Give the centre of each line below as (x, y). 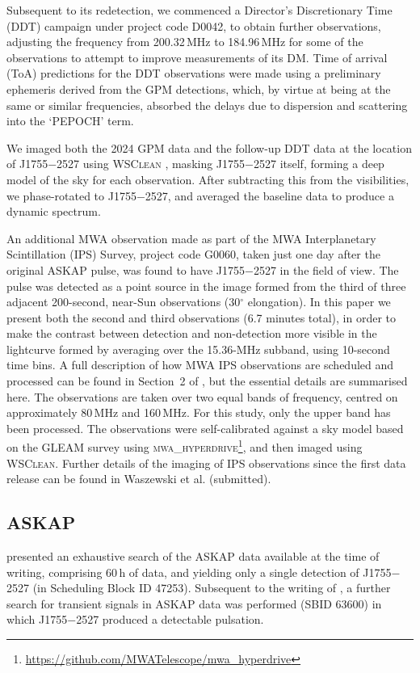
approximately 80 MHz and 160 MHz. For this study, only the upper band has (199, 412)
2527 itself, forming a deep (319, 164)
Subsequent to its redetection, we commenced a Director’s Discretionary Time (199, 10)
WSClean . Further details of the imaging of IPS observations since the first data (206, 463)
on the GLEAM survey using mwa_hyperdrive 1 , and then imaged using (185, 446)
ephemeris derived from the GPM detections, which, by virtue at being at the (199, 88)
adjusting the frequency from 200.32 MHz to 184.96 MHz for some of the (185, 42)
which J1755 (37, 619)
